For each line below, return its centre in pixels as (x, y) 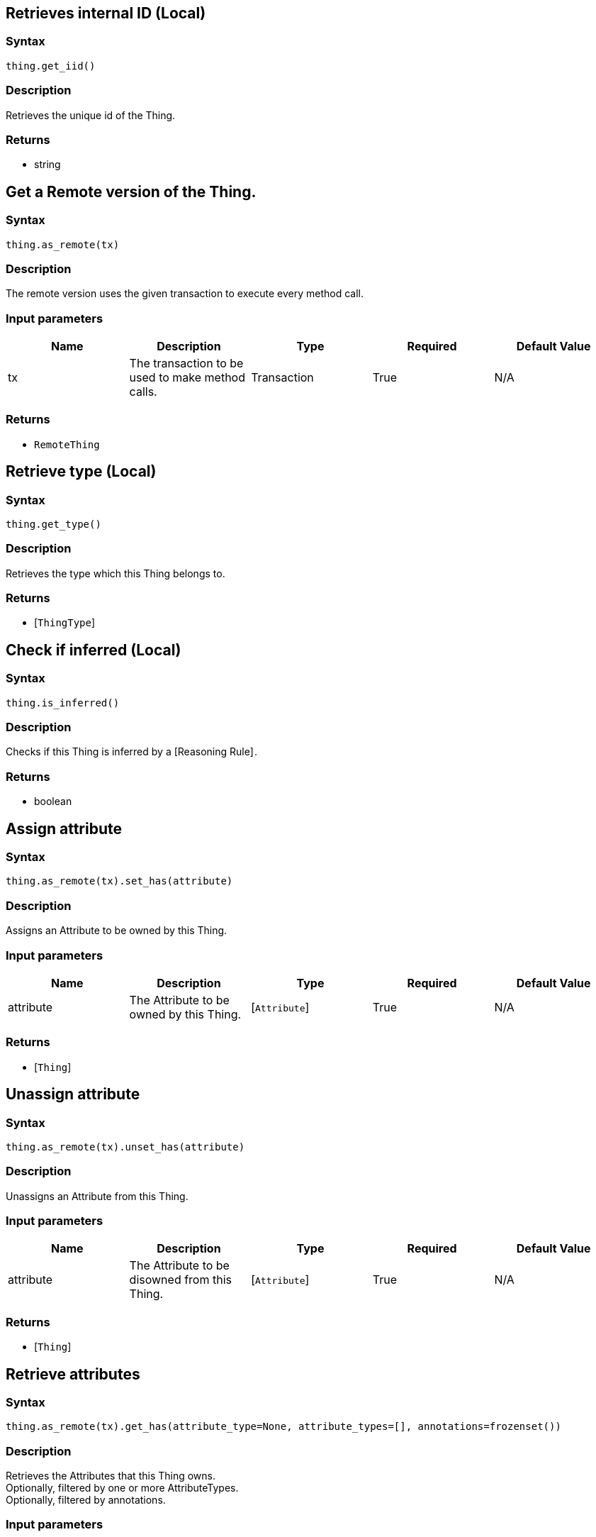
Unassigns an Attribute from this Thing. (97, 1196)
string (47, 165)
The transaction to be (186, 364)
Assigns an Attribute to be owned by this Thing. (117, 931)
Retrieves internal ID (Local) (106, 13)
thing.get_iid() (51, 66)
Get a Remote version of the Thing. (131, 192)
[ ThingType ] (65, 623)
